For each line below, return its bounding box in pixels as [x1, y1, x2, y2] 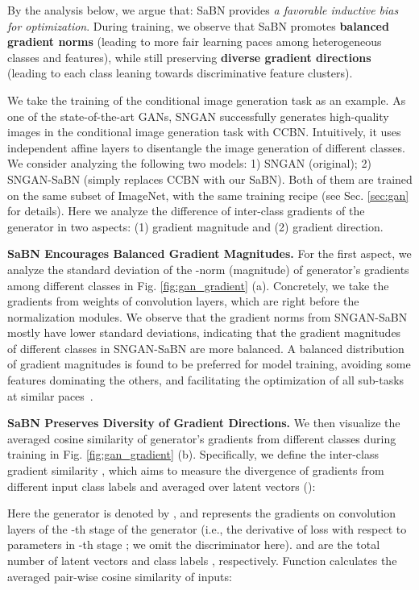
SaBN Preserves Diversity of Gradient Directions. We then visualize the [7, 414, 400, 431]
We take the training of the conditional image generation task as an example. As [7, 91, 406, 108]
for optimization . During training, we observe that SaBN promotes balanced [7, 17, 389, 34]
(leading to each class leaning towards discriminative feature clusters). [7, 64, 353, 81]
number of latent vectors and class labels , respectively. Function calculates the [7, 552, 397, 568]
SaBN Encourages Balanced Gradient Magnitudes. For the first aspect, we [7, 245, 412, 262]
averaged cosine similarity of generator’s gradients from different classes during [7, 430, 396, 447]
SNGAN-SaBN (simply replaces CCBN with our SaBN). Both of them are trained [7, 170, 413, 187]
